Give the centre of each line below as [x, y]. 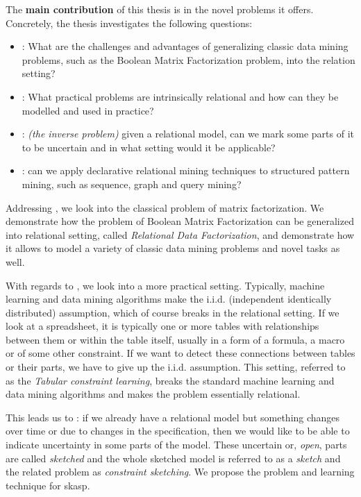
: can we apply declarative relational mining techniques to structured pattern [186, 170]
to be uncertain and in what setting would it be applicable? [149, 147]
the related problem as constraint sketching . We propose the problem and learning [180, 472]
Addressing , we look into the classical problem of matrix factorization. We [165, 207]
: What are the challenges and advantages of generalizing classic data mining [185, 46]
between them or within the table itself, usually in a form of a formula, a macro [175, 339]
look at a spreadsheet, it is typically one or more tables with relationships [162, 326]
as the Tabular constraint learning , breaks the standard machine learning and [170, 380]
